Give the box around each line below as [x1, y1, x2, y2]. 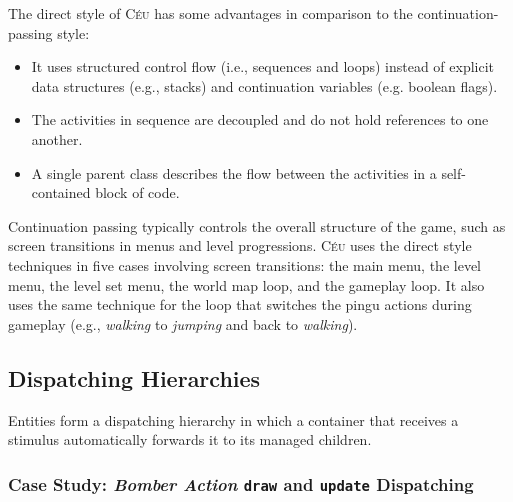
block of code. [95, 182, 180, 203]
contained [31, 182, 91, 203]
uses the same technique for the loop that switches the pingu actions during [8, 294, 472, 315]
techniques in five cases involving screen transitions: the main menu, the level [8, 254, 482, 275]
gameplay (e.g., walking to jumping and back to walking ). [8, 313, 358, 334]
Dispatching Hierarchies [8, 362, 261, 393]
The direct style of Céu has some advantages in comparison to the [8, 3, 413, 23]
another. [31, 128, 83, 149]
